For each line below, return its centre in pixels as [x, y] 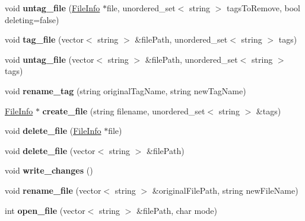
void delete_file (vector [50, 150]
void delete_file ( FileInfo [53, 131]
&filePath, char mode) [177, 210]
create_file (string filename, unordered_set [124, 110]
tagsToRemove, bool [263, 8]
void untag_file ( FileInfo [53, 8]
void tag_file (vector [44, 39]
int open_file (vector [45, 210]
